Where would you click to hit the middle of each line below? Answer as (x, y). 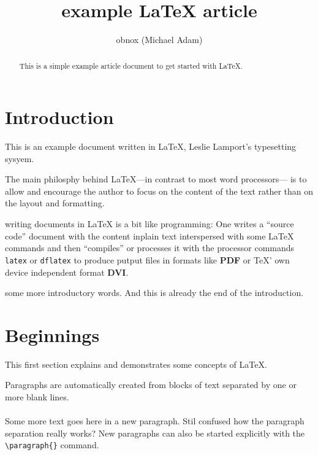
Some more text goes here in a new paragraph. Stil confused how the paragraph (155, 421)
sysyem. (20, 158)
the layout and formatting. (55, 203)
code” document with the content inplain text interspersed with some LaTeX (150, 235)
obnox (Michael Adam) (159, 40)
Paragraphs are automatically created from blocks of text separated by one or (151, 385)
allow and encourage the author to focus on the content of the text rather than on (159, 191)
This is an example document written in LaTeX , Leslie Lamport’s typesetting (151, 146)
